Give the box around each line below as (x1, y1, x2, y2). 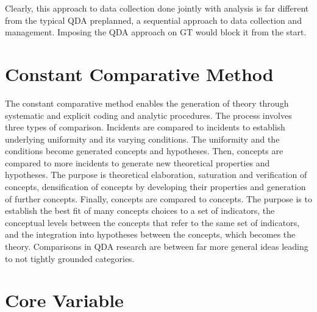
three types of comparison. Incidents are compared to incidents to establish (5, 121, 285, 133)
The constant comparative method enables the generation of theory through (5, 96, 289, 109)
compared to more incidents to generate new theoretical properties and (5, 156, 270, 169)
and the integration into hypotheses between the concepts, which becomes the (5, 228, 296, 241)
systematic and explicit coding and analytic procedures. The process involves (5, 108, 292, 121)
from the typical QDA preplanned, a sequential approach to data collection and (5, 13, 302, 26)
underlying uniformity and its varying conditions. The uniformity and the (5, 132, 280, 145)
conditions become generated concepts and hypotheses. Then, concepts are (5, 144, 283, 157)
